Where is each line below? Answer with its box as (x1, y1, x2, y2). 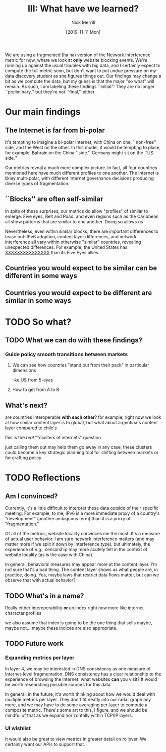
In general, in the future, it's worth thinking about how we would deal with (5, 691, 155, 697)
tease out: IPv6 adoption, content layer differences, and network (5, 233, 137, 239)
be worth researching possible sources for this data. (5, 681, 112, 687)
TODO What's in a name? (5, 591, 84, 600)
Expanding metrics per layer (5, 655, 75, 661)
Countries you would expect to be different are (5, 288, 152, 297)
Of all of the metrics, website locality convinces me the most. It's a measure (5, 531, 160, 537)
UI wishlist (5, 725, 31, 732)
